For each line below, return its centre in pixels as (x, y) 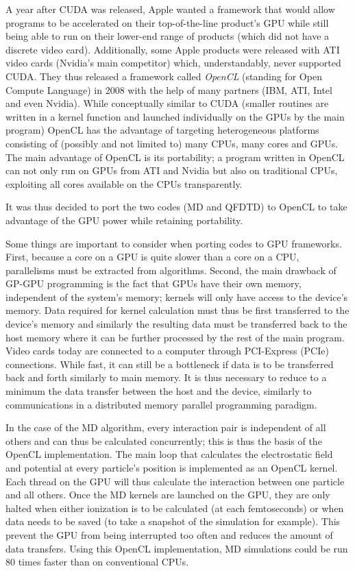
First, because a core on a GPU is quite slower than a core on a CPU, (152, 257)
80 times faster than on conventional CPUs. (97, 562)
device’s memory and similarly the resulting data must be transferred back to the (176, 324)
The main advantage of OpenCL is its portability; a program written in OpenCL (175, 157)
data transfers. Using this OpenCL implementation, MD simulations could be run (177, 548)
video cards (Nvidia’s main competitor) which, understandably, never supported (173, 63)
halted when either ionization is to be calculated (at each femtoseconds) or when (175, 508)
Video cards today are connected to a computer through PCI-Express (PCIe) (167, 351)
